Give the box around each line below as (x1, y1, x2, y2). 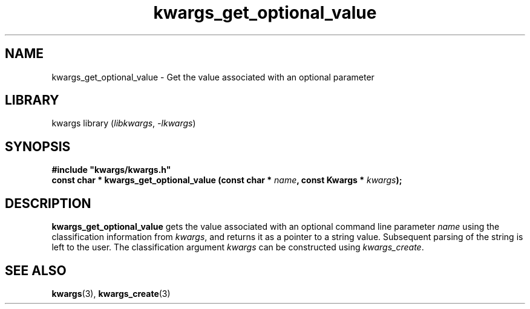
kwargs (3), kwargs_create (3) (51, 288, 171, 299)
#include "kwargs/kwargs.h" (51, 164, 171, 175)
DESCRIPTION (5, 195, 91, 211)
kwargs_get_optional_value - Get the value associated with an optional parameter (51, 71, 375, 82)
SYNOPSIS (5, 138, 71, 154)
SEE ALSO (5, 262, 67, 278)
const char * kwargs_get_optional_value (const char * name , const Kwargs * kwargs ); (51, 175, 402, 186)
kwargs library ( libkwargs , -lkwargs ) (51, 118, 196, 129)
